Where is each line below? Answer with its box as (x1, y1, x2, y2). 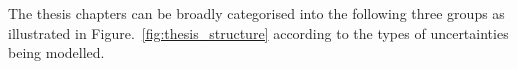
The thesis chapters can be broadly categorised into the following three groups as (8, 3, 505, 23)
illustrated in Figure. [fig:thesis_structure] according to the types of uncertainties (8, 22, 509, 43)
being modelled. (8, 42, 105, 63)
